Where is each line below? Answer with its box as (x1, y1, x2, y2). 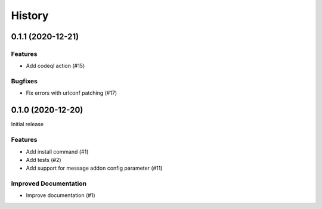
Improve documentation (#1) (26, 192, 95, 199)
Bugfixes (11, 77, 38, 86)
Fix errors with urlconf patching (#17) (26, 89, 117, 96)
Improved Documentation (11, 179, 87, 188)
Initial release (11, 121, 44, 128)
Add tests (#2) (26, 156, 62, 163)
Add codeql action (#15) (26, 63, 85, 70)
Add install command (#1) (26, 148, 89, 155)
